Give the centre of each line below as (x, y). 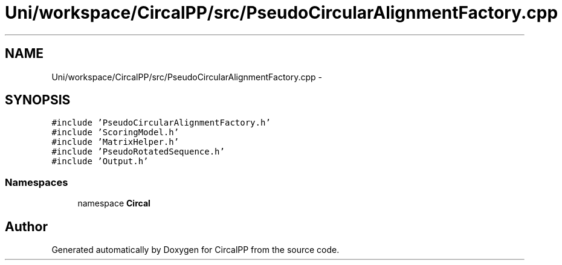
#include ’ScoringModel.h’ (115, 132)
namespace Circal (114, 203)
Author (26, 226)
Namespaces (37, 182)
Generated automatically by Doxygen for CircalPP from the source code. (195, 250)
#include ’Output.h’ (100, 161)
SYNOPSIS (38, 100)
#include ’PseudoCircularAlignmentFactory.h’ (161, 123)
